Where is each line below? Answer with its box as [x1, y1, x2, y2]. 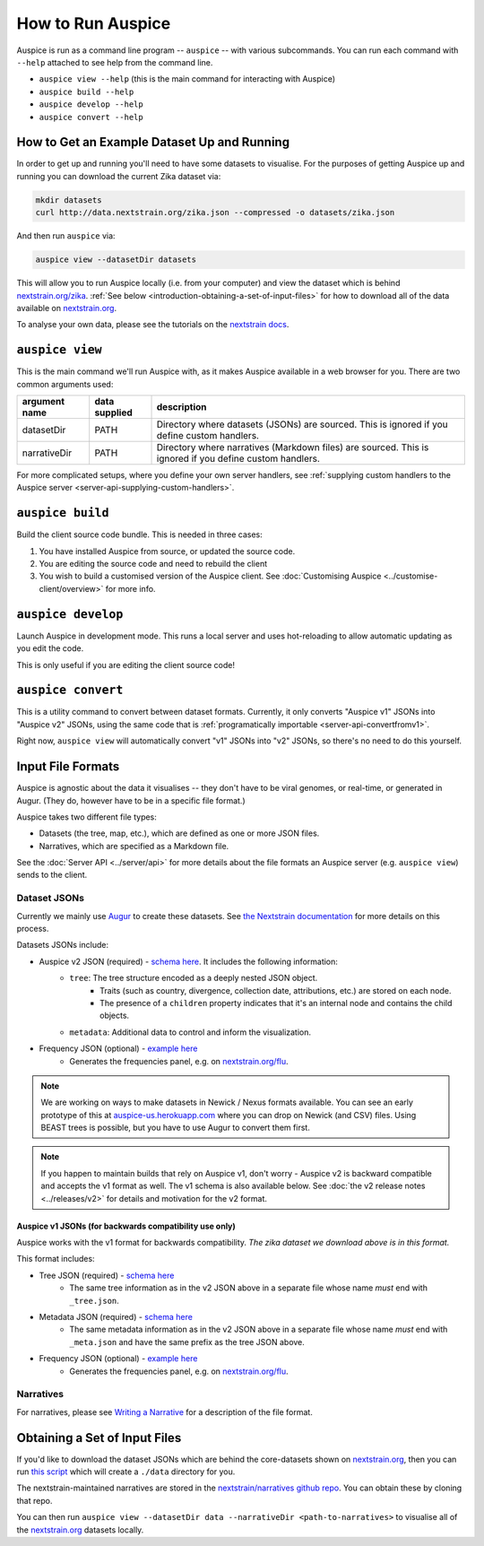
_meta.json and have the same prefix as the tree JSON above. [69, 1336, 305, 1347]
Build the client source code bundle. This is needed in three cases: [16, 529, 264, 540]
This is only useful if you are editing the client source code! [16, 659, 235, 670]
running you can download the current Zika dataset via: [16, 170, 221, 181]
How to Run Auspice [16, 13, 171, 33]
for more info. [105, 583, 156, 594]
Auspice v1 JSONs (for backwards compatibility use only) [16, 1220, 237, 1231]
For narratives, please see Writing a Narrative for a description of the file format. [16, 1406, 313, 1417]
